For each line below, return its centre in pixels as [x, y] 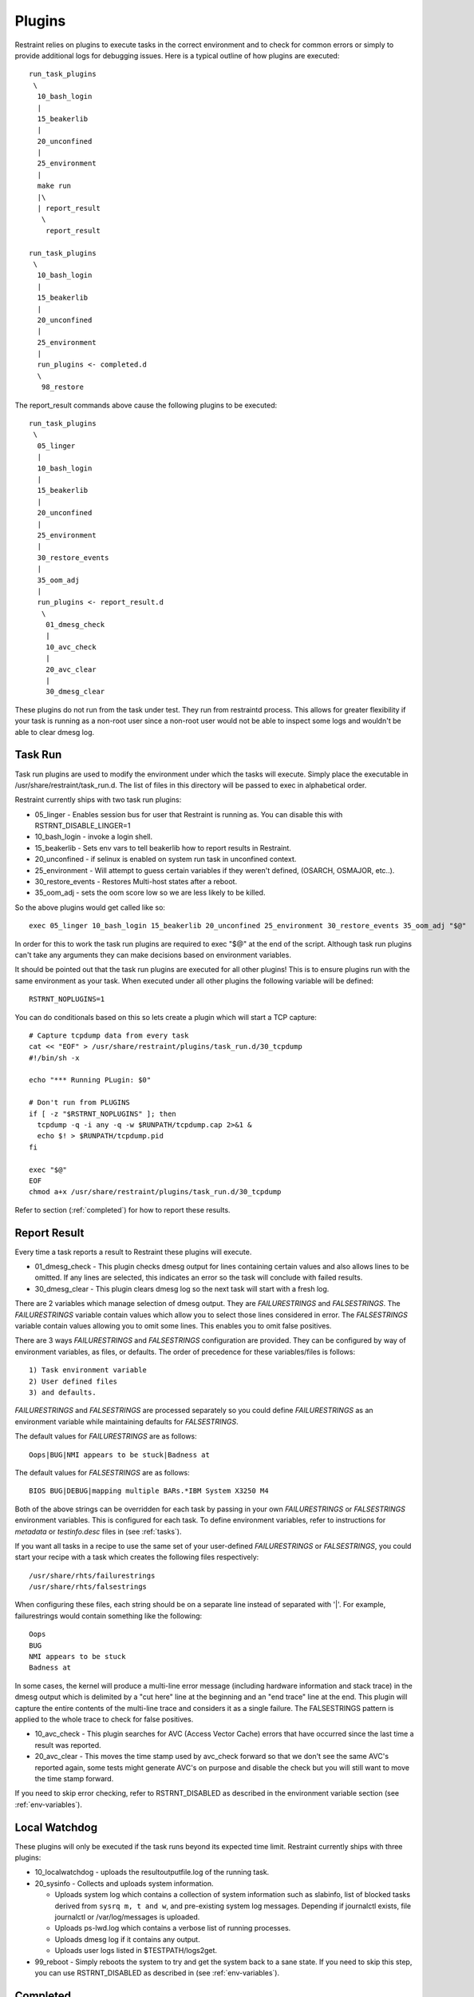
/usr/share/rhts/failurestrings [92, 1575]
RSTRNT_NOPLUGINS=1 [67, 999]
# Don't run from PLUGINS [80, 1103]
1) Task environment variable [88, 1370]
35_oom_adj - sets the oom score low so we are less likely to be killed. [150, 893]
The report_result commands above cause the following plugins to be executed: [146, 405]
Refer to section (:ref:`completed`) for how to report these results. [122, 1209]
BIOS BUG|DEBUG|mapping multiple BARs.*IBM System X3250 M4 [149, 1491]
